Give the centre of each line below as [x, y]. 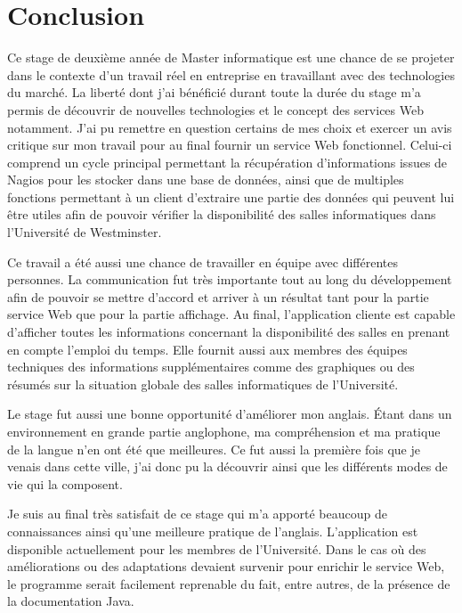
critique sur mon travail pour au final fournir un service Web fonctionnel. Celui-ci [230, 145]
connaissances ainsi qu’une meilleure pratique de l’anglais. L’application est [213, 531]
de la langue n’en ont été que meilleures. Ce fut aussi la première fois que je [214, 449]
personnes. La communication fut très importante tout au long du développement [230, 279]
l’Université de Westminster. [85, 232]
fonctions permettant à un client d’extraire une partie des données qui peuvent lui [231, 196]
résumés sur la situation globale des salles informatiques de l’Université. [203, 384]
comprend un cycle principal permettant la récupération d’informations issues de [227, 162]
